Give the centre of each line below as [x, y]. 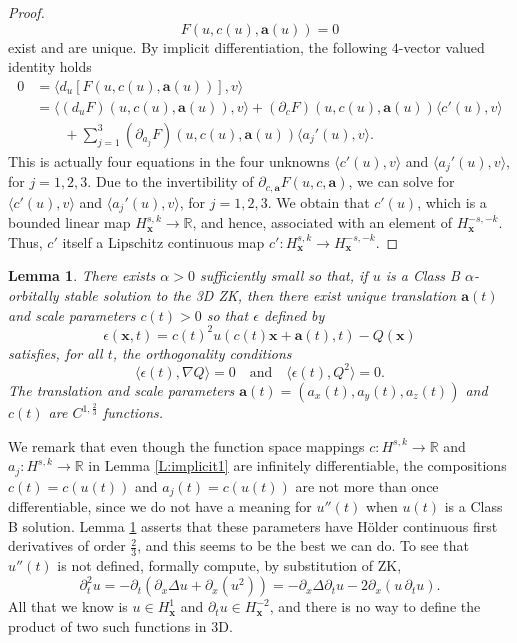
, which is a [452, 201]
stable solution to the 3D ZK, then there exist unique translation [260, 295]
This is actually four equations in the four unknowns [169, 160]
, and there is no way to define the [375, 606]
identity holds [50, 66]
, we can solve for [401, 181]
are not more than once [367, 485]
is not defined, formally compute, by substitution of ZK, [229, 565]
